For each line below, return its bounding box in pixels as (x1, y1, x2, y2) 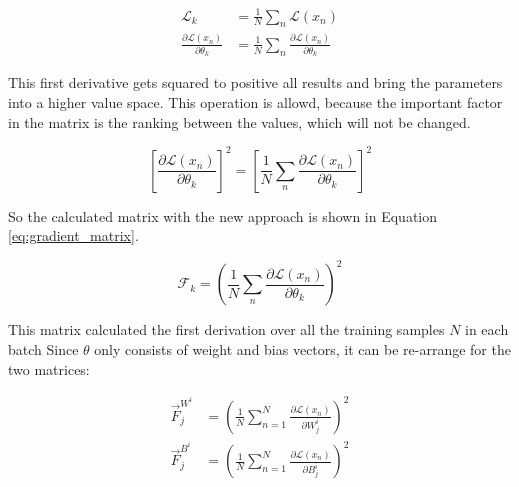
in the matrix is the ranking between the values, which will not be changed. (8, 111, 471, 132)
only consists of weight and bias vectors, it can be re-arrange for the (94, 339, 511, 360)
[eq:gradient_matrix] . (8, 225, 139, 246)
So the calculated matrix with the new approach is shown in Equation (8, 205, 438, 226)
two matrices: (8, 358, 90, 379)
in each (465, 319, 509, 340)
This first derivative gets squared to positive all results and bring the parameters (8, 72, 503, 93)
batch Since (8, 339, 79, 360)
